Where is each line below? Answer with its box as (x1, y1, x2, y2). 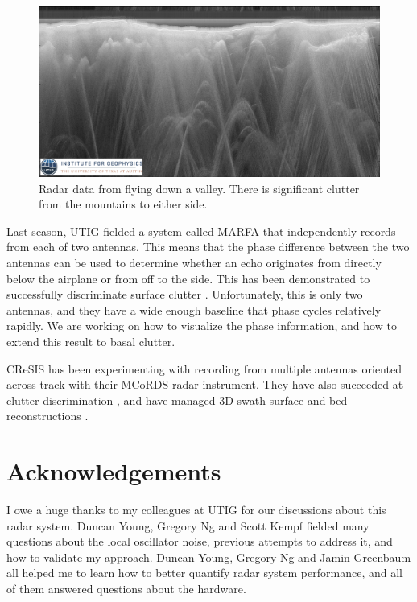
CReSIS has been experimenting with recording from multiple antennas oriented (6, 360, 402, 377)
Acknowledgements (6, 455, 221, 488)
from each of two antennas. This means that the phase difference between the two (6, 238, 410, 255)
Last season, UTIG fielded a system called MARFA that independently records (6, 222, 396, 239)
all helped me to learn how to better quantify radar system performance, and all (6, 564, 403, 581)
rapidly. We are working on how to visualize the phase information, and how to (6, 317, 397, 334)
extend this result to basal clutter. (6, 332, 175, 349)
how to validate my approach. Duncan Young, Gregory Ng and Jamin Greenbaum (6, 548, 411, 565)
